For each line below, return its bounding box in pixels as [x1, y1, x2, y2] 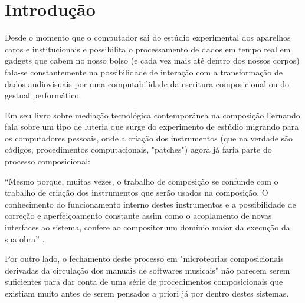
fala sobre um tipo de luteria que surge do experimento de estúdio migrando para [5, 120, 299, 133]
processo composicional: [5, 155, 90, 167]
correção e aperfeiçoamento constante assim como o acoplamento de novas [5, 209, 272, 222]
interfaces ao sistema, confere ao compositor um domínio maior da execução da [5, 221, 290, 233]
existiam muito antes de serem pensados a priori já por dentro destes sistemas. [5, 287, 289, 299]
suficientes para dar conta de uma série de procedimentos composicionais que [5, 275, 283, 288]
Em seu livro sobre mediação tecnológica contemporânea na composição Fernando [5, 108, 300, 121]
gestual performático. [5, 89, 81, 101]
